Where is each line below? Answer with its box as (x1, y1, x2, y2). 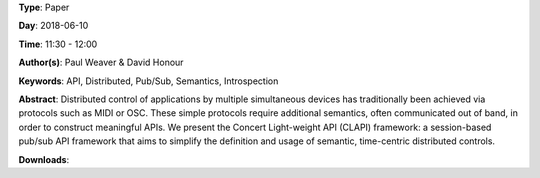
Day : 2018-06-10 (18, 20, 89, 32)
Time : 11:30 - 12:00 (18, 38, 98, 50)
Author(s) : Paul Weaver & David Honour (18, 56, 184, 69)
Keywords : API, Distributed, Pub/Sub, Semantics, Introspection (18, 75, 279, 87)
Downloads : (18, 153, 70, 165)
